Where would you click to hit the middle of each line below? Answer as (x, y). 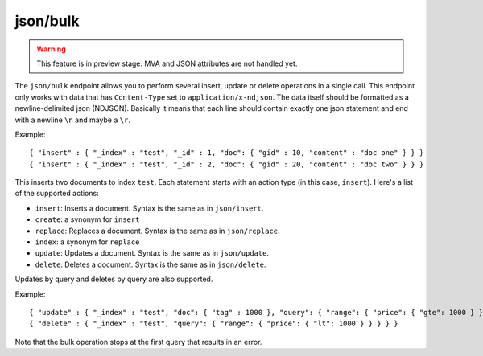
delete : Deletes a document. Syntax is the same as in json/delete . (151, 264)
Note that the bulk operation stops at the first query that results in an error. (138, 342)
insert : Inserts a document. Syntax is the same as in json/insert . (149, 208)
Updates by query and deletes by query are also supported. (114, 279)
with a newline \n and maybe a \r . (72, 120)
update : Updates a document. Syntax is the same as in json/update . (152, 253)
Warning (51, 49)
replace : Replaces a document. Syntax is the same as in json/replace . (158, 231)
